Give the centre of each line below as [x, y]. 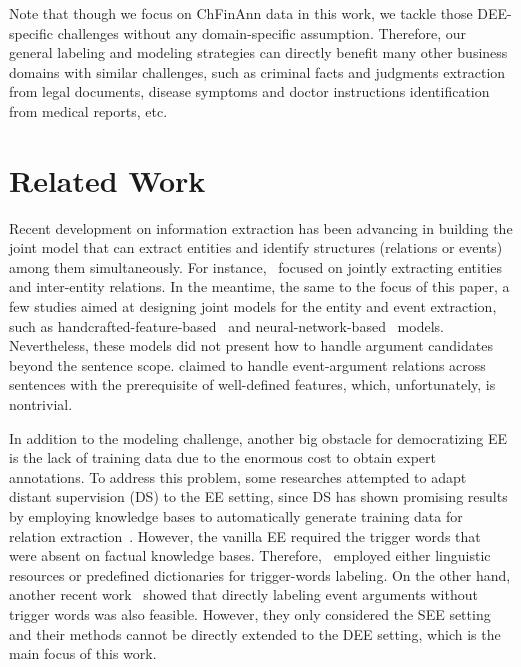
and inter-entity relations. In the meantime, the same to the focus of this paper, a [259, 286]
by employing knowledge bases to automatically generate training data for [236, 516]
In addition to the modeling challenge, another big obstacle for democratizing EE [258, 437]
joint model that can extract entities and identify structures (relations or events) [256, 247]
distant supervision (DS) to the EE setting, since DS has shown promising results [258, 496]
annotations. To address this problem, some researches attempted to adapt [238, 476]
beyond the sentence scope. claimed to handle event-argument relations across [247, 364]
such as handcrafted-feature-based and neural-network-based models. [226, 325]
